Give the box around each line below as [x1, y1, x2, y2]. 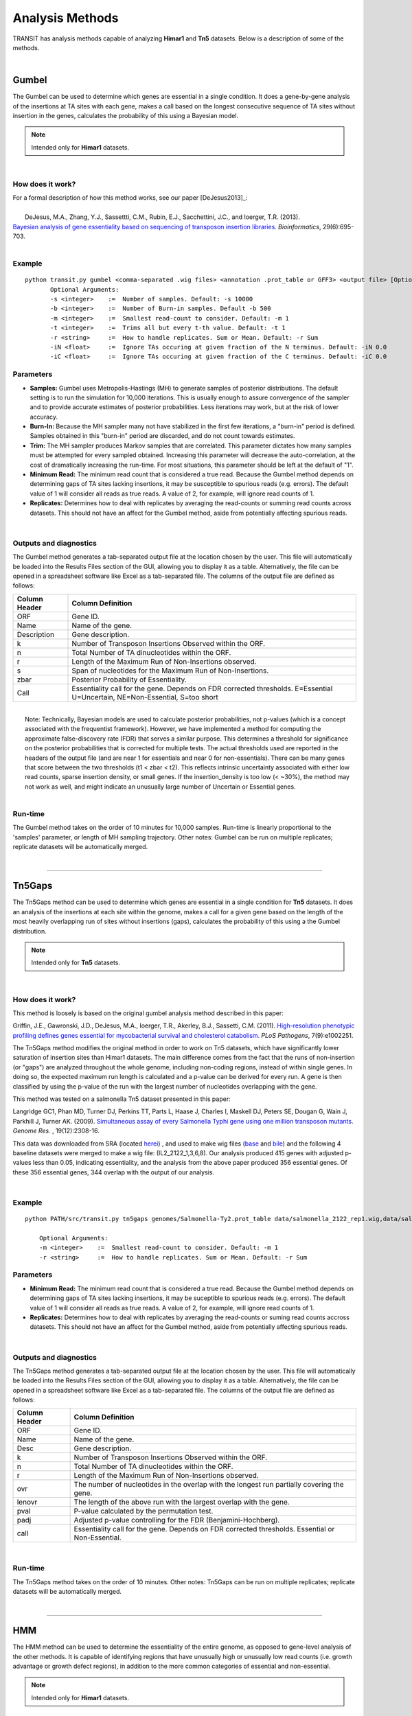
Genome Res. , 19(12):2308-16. [12, 1126, 100, 1135]
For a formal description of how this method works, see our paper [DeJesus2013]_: [12, 194, 248, 202]
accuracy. [30, 413, 58, 421]
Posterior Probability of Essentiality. [71, 675, 187, 684]
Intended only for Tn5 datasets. [31, 958, 120, 967]
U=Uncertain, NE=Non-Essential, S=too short [71, 692, 219, 702]
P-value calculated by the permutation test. [73, 1507, 214, 1516]
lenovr [16, 1497, 38, 1507]
